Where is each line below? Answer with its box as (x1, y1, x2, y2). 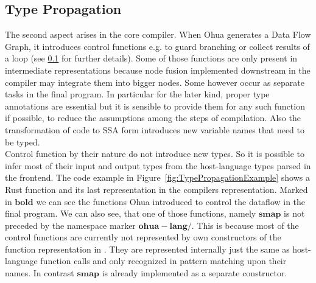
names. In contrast (5, 267, 74, 279)
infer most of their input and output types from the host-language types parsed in (5, 159, 311, 172)
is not (284, 207, 305, 220)
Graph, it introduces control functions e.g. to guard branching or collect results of (5, 40, 310, 52)
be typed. (5, 135, 40, 148)
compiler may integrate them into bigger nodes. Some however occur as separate (5, 75, 304, 88)
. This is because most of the (191, 218, 299, 231)
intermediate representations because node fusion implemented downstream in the (5, 63, 311, 76)
